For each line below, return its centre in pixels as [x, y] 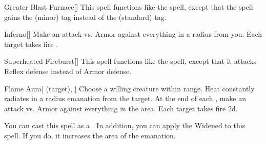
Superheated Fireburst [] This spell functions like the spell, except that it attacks [130, 61]
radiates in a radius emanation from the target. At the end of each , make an [125, 98]
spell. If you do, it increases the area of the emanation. [90, 135]
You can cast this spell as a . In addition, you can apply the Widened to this [125, 125]
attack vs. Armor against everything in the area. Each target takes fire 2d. [121, 108]
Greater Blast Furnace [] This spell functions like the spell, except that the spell [129, 7]
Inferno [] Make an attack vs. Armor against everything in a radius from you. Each [133, 34]
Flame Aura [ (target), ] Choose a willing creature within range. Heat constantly [129, 88]
